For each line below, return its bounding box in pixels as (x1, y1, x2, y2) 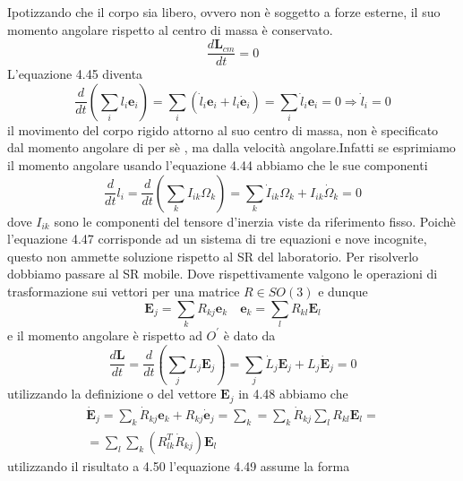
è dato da (223, 325, 276, 344)
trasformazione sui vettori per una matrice (7, 282, 240, 300)
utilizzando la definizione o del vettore (7, 384, 217, 403)
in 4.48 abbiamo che (238, 384, 348, 403)
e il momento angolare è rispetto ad (7, 325, 202, 344)
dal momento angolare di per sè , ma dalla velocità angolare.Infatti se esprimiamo (7, 138, 456, 157)
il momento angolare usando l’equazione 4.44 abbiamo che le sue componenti (7, 156, 428, 175)
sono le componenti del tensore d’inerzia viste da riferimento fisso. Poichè (54, 211, 456, 230)
